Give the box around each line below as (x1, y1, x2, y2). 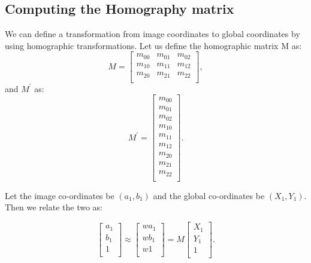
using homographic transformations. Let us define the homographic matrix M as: (5, 39, 302, 51)
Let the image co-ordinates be (5, 189, 114, 201)
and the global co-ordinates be (153, 189, 265, 201)
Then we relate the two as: (5, 201, 103, 213)
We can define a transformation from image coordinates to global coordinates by (5, 27, 300, 40)
